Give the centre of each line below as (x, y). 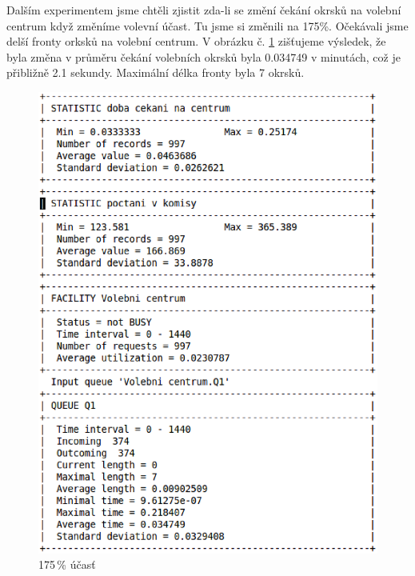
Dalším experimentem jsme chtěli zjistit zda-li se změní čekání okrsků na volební (204, 10)
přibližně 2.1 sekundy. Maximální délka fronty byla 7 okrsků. (156, 72)
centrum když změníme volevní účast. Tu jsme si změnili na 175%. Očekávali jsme (207, 25)
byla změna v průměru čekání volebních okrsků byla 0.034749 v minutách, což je (204, 56)
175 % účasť (67, 564)
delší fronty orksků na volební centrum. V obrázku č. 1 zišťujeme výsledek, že (196, 41)
